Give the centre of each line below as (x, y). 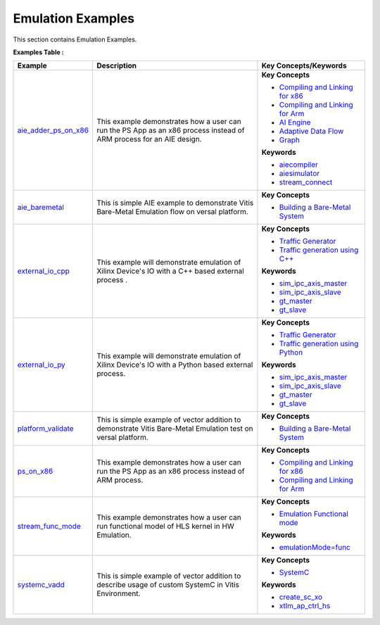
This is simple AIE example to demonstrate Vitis (175, 203)
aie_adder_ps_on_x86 (53, 130)
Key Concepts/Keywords (304, 65)
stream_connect (306, 182)
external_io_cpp (44, 271)
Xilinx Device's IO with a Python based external (175, 365)
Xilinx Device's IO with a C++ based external (170, 271)
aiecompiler (298, 165)
